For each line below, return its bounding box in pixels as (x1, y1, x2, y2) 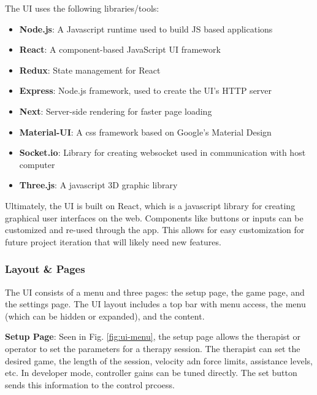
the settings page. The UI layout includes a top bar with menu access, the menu (5, 297, 306, 310)
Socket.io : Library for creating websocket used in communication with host (19, 146, 306, 159)
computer (19, 158, 55, 171)
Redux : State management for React (19, 63, 161, 76)
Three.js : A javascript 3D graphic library (19, 178, 178, 191)
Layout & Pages (5, 261, 85, 277)
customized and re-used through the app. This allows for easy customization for (5, 223, 305, 236)
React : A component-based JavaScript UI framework (19, 43, 221, 56)
